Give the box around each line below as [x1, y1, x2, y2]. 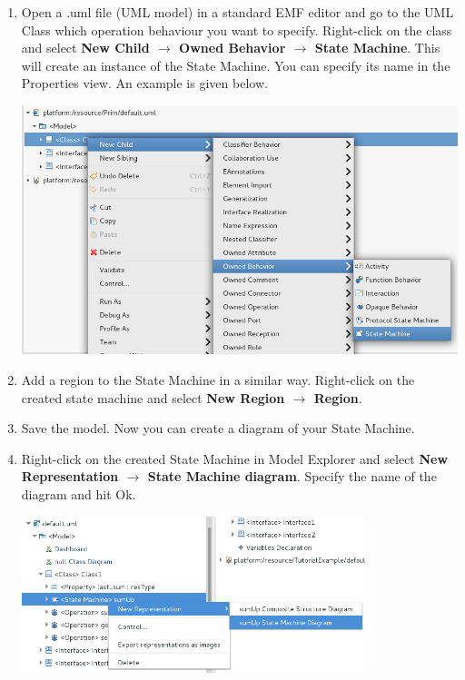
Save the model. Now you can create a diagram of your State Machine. [21, 419, 415, 438]
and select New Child [21, 38, 150, 57]
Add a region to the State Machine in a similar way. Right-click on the [21, 370, 415, 389]
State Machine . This [314, 38, 440, 57]
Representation [21, 467, 119, 486]
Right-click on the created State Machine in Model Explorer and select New [21, 448, 449, 468]
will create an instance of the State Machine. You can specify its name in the [21, 55, 450, 74]
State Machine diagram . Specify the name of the [147, 467, 437, 486]
